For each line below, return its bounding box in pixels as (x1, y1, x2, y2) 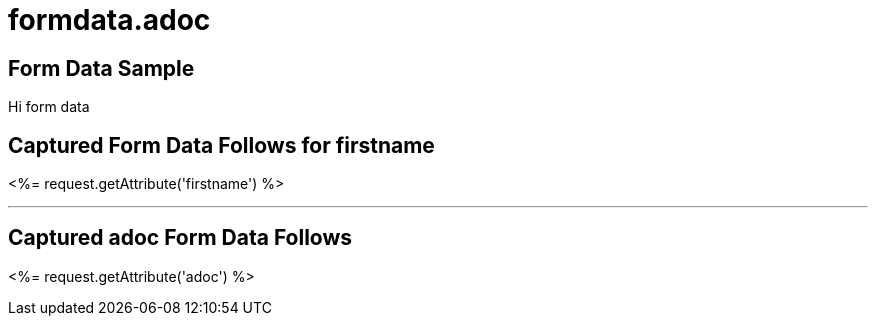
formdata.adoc (8, 3, 211, 37)
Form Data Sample (8, 55, 195, 81)
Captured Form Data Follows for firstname (8, 132, 435, 158)
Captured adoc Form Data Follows (8, 225, 353, 251)
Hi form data (8, 98, 90, 116)
